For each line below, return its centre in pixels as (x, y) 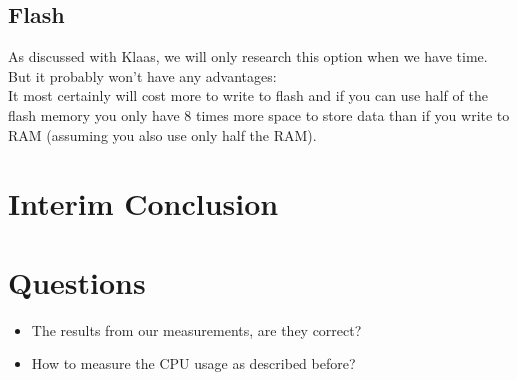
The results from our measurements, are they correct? (196, 329)
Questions (77, 281)
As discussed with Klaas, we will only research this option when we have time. (248, 56)
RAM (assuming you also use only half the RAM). (162, 134)
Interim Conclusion (143, 203)
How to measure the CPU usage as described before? (193, 363)
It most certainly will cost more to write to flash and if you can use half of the (248, 95)
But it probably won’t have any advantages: (142, 75)
